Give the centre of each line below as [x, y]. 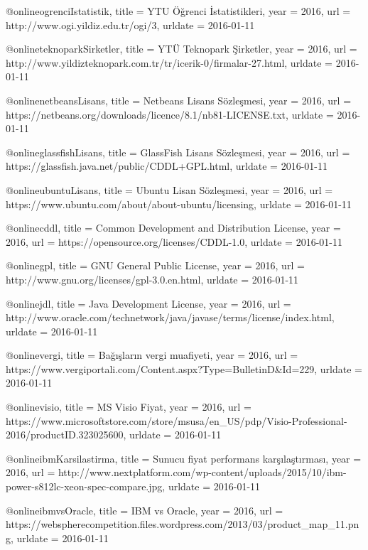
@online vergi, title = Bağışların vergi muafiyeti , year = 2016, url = [152, 355]
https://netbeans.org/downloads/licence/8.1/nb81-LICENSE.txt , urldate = [170, 114]
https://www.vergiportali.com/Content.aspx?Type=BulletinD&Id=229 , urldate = [184, 368]
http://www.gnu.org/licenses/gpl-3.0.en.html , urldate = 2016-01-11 [152, 279]
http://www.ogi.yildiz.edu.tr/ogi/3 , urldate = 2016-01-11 [130, 25]
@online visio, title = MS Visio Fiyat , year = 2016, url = [129, 407]
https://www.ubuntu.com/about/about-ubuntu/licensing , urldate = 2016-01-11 [179, 204]
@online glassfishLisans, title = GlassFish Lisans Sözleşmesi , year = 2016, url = [178, 152]
